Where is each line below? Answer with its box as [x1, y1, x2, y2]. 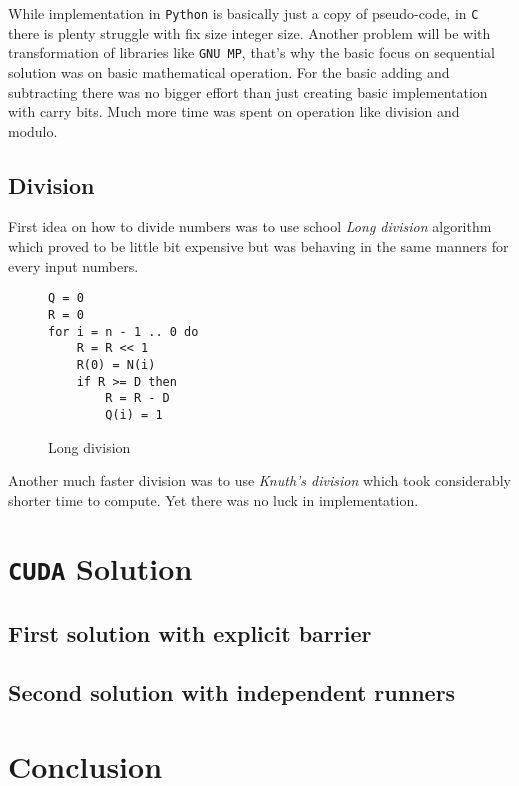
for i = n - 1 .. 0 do [48, 324, 199, 339]
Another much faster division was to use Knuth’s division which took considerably [8, 470, 511, 491]
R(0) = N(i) [76, 357, 156, 372]
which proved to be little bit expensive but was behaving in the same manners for [8, 236, 509, 257]
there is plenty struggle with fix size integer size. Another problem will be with [8, 22, 491, 43]
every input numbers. [8, 255, 139, 276]
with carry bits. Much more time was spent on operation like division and [8, 101, 460, 122]
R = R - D [105, 391, 170, 406]
